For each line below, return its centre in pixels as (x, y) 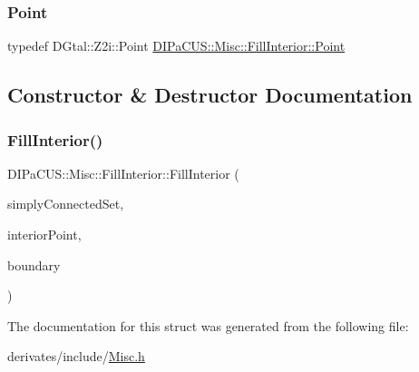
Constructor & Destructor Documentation (210, 95)
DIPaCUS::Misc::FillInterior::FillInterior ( (123, 173)
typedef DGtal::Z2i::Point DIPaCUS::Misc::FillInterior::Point (176, 46)
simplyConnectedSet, (66, 204)
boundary (34, 264)
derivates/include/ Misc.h (76, 356)
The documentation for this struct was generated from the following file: (208, 325)
